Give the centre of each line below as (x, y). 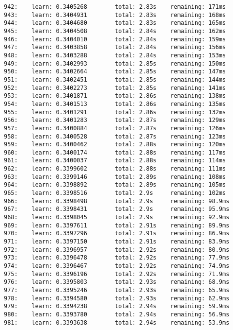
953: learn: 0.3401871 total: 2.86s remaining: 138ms (115, 96)
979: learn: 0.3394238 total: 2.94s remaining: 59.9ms (117, 306)
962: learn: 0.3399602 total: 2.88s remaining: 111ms (115, 169)
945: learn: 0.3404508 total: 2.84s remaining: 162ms (115, 31)
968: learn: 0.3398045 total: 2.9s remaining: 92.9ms (117, 217)
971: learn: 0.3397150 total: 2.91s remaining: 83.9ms (117, 242)
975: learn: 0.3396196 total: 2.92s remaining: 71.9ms (117, 274)
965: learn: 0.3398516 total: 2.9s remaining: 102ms (115, 193)
